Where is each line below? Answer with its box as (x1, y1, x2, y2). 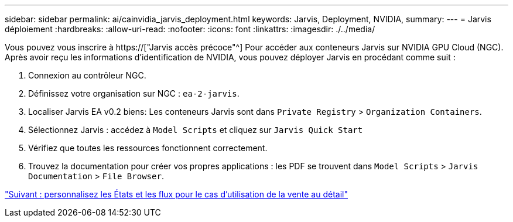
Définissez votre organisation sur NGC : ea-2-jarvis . (28, 88, 240, 98)
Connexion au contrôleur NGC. (28, 70, 146, 80)
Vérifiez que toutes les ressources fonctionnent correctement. (28, 143, 268, 153)
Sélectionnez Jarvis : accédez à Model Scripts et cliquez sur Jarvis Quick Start (28, 125, 363, 135)
